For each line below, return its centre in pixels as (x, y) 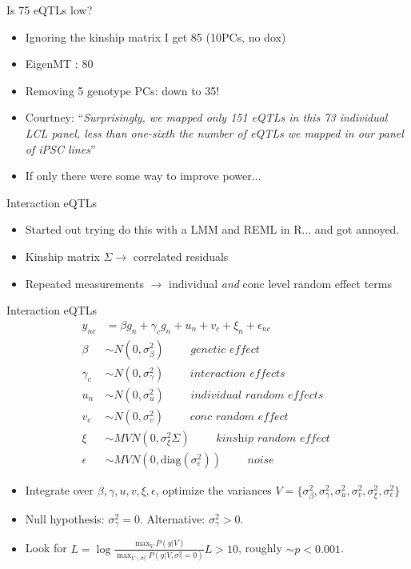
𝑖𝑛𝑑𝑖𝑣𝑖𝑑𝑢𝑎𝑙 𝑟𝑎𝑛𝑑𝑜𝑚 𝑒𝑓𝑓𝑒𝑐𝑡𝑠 (257, 395)
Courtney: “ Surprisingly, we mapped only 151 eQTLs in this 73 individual (206, 117)
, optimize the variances (213, 489)
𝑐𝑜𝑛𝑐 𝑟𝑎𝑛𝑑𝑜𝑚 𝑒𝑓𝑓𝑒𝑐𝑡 (239, 417)
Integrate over (60, 489)
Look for (46, 548)
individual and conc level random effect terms (280, 283)
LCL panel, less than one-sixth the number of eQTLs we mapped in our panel (214, 132)
